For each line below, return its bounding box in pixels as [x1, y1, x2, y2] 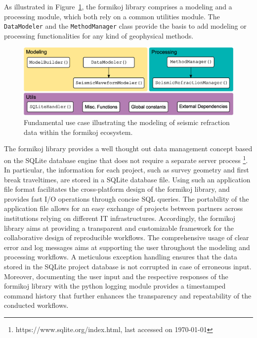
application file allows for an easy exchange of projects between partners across [4, 203, 243, 213]
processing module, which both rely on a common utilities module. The [4, 11, 220, 21]
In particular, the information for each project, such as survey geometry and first [4, 165, 249, 175]
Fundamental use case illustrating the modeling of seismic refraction [24, 117, 230, 127]
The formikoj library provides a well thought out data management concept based [4, 143, 253, 154]
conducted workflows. [4, 300, 69, 310]
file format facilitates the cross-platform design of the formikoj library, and [4, 184, 230, 194]
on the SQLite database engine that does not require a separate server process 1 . [4, 153, 248, 165]
